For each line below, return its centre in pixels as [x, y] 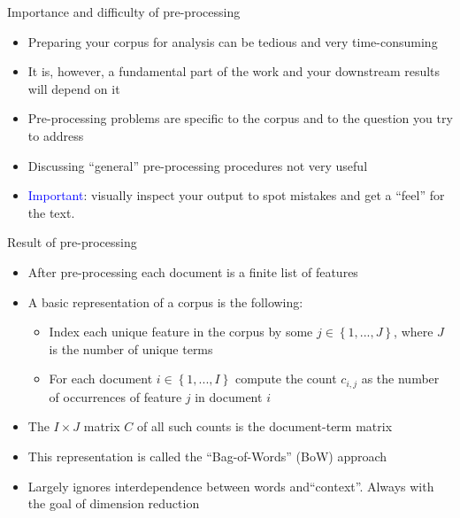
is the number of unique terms [131, 348]
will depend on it [74, 88]
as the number [400, 379]
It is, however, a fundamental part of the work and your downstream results [234, 71]
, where [414, 332]
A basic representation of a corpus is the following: [165, 302]
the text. [51, 212]
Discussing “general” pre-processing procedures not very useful [198, 165]
